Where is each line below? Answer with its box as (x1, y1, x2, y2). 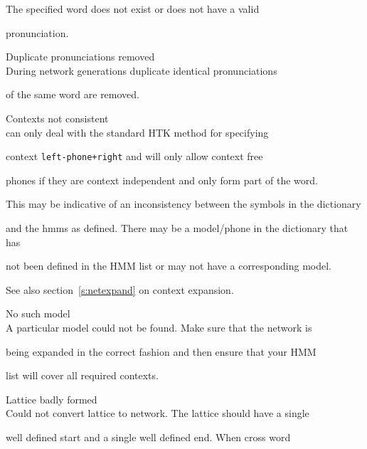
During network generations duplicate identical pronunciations (6, 63, 277, 78)
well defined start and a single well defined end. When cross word (6, 429, 291, 444)
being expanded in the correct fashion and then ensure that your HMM (6, 344, 317, 359)
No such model (6, 306, 70, 321)
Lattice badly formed (6, 391, 97, 406)
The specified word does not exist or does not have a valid (6, 1, 260, 16)
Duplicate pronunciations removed (6, 49, 155, 64)
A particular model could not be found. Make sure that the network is (6, 319, 312, 334)
